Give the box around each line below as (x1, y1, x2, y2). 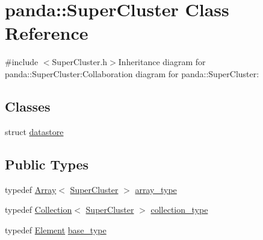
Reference (5, 21, 88, 45)
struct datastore (5, 125, 64, 137)
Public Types (5, 154, 89, 173)
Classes (5, 96, 51, 115)
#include (5, 55, 39, 68)
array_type (135, 183, 177, 195)
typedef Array (5, 183, 57, 195)
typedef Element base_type (5, 223, 107, 236)
